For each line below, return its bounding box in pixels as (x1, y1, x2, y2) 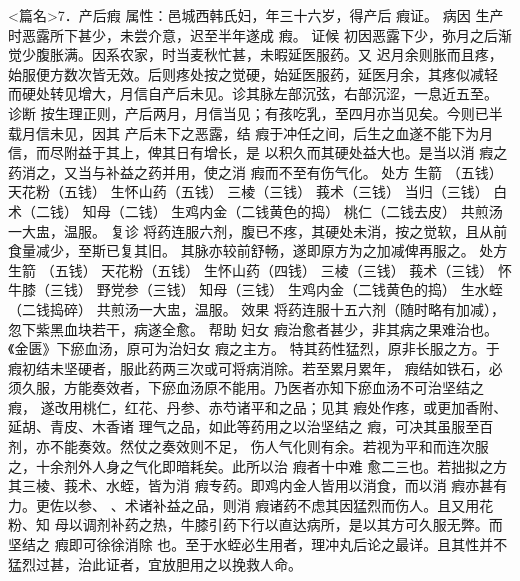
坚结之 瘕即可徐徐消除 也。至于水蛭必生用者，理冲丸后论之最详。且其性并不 (8, 534, 508, 555)
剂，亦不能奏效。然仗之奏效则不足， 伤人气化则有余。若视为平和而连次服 (8, 436, 489, 457)
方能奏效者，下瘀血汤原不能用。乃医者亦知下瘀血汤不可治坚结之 (63, 377, 484, 398)
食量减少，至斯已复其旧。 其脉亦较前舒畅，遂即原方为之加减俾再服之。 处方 (8, 240, 508, 261)
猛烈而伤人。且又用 (353, 494, 480, 515)
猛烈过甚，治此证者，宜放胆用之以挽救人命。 (8, 553, 302, 574)
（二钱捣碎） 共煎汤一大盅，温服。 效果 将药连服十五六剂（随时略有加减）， (8, 298, 505, 319)
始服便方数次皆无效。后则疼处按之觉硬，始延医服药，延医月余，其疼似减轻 (8, 63, 498, 84)
